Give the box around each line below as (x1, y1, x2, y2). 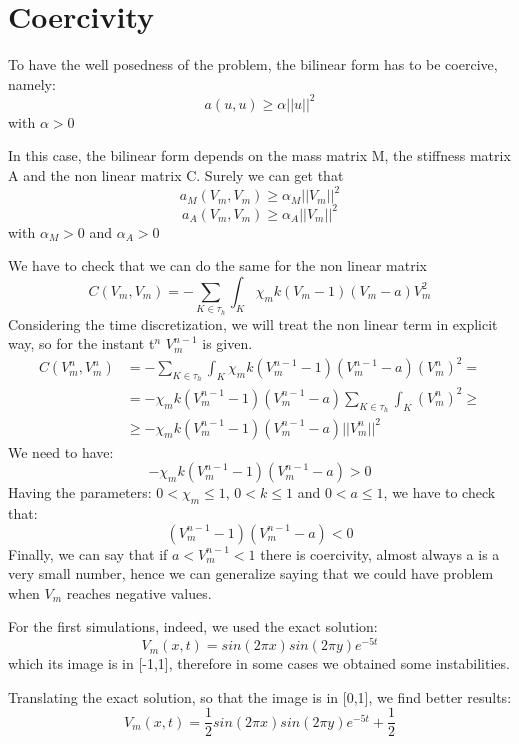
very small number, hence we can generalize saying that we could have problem (8, 563, 494, 584)
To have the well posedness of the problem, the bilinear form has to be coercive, (8, 54, 498, 75)
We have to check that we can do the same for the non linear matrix (8, 255, 427, 276)
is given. (202, 333, 253, 354)
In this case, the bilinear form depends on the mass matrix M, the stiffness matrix (8, 145, 511, 166)
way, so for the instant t (8, 333, 155, 354)
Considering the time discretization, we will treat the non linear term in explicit (8, 313, 498, 334)
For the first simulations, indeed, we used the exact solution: (8, 616, 378, 637)
